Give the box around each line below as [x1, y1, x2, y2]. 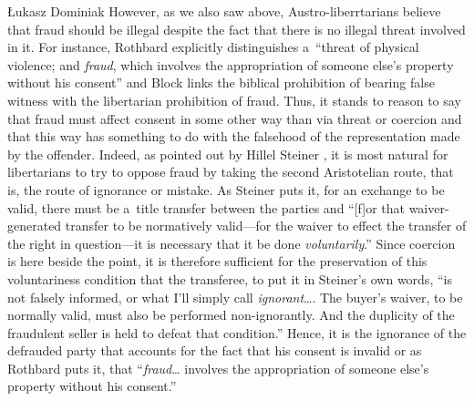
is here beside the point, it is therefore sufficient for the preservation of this [7, 252, 428, 271]
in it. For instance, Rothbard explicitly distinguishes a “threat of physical [7, 37, 419, 57]
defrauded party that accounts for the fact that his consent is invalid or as [7, 341, 422, 360]
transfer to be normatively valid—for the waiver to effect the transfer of [65, 216, 467, 235]
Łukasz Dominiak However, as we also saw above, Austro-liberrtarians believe [7, 2, 441, 20]
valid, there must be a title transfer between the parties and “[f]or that [7, 198, 405, 217]
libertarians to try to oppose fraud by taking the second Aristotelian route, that [7, 162, 454, 181]
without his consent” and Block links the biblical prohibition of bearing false [7, 73, 435, 92]
